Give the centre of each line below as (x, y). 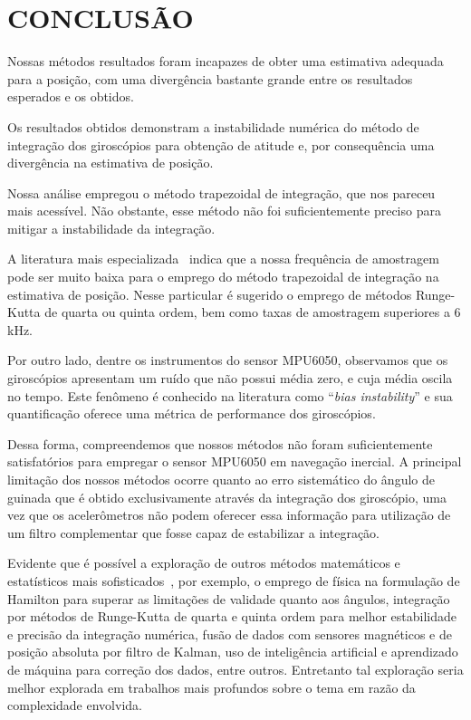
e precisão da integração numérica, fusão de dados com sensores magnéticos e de (230, 634)
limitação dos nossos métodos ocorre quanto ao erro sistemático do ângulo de (221, 479)
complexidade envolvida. (75, 705)
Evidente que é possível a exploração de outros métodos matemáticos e (204, 563)
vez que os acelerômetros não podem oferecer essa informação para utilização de (229, 515)
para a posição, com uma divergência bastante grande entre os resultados (210, 78)
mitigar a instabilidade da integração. (111, 228)
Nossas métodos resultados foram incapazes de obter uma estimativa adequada (226, 61)
